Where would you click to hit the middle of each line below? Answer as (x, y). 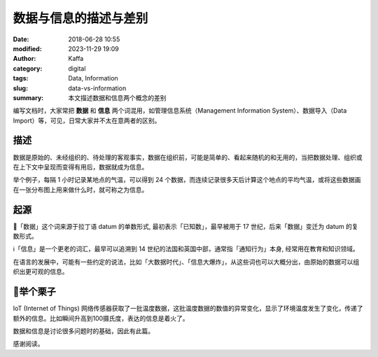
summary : (28, 97)
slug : (20, 88)
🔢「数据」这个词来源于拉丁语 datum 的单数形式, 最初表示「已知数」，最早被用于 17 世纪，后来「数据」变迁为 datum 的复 (185, 226)
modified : (27, 48)
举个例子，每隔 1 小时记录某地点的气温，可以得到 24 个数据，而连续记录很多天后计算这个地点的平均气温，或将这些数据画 (187, 180)
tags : (21, 78)
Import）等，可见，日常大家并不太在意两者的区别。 (87, 120)
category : (28, 68)
